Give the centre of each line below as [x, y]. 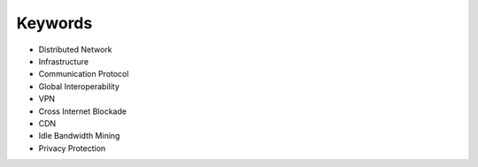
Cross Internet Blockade [83, 111]
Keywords [54, 23]
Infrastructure [63, 61]
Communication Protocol [84, 74]
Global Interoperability [79, 86]
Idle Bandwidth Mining [79, 136]
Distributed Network [75, 49]
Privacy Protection [72, 148]
